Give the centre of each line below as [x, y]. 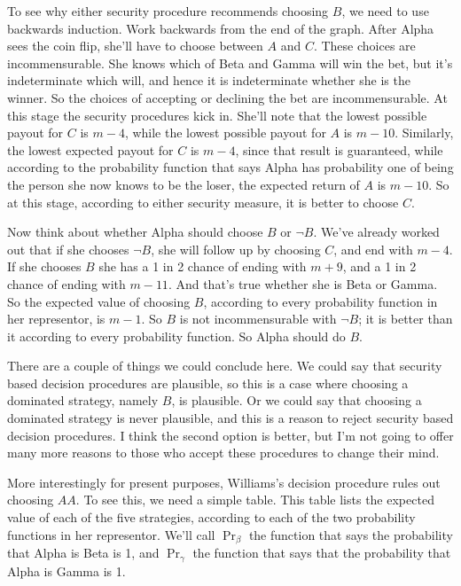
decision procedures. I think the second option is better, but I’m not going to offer [230, 435]
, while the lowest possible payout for [225, 133]
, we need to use [385, 11]
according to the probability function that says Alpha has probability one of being [230, 167]
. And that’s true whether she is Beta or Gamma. [303, 283]
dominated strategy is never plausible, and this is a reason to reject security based [230, 418]
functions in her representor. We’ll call [111, 534]
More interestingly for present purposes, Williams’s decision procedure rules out [224, 482]
